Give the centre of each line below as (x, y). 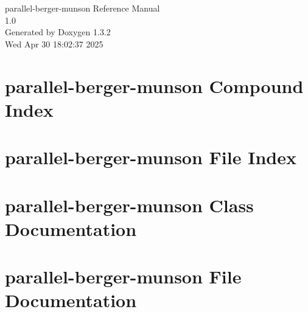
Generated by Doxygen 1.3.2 (58, 32)
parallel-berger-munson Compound (154, 85)
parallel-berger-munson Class (129, 205)
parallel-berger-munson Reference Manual (82, 8)
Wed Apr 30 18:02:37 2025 (54, 43)
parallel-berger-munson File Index (151, 157)
